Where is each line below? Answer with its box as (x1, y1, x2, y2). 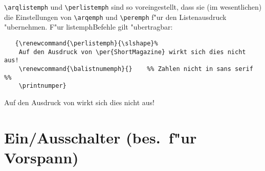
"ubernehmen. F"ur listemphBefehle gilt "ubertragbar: (4, 21, 173, 32)
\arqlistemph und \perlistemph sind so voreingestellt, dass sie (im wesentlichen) (4, 2, 262, 12)
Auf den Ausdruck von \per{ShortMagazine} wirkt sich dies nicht (18, 48, 246, 56)
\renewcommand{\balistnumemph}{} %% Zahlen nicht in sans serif (18, 65, 253, 72)
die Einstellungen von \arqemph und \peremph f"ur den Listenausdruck (4, 11, 227, 22)
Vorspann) (4, 146, 79, 167)
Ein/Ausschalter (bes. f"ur (4, 127, 197, 148)
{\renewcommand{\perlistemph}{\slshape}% (15, 39, 158, 47)
